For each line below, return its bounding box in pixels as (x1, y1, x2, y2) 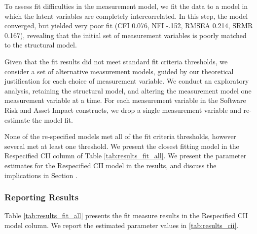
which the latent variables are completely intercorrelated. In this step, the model (4, 10, 248, 21)
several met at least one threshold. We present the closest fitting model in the (4, 140, 239, 151)
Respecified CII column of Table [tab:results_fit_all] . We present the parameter (4, 150, 247, 161)
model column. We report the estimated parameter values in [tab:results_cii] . (4, 220, 239, 230)
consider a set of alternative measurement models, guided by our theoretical (4, 66, 234, 76)
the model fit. (32, 114, 73, 125)
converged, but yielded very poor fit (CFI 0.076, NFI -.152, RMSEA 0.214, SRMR (4, 20, 253, 31)
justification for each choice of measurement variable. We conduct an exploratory (4, 76, 249, 86)
